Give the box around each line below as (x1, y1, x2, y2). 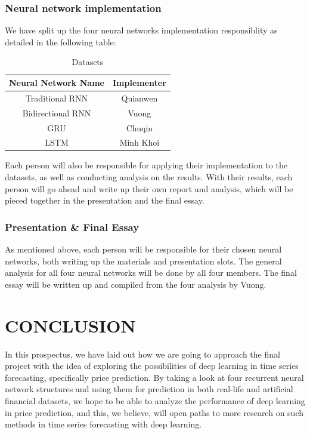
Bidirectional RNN (22, 106, 91, 119)
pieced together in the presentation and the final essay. (5, 194, 204, 207)
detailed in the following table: (5, 35, 116, 48)
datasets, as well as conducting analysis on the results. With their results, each (5, 171, 293, 183)
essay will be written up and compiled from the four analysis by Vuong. (5, 278, 266, 290)
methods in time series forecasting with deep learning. (5, 418, 202, 430)
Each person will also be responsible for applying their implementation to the (5, 159, 287, 171)
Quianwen (121, 91, 158, 104)
